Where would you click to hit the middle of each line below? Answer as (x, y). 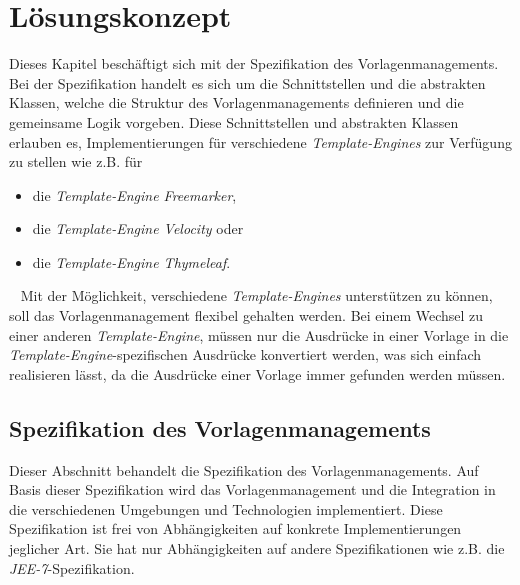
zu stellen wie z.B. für (76, 161)
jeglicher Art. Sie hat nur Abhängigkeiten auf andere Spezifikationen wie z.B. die (257, 548)
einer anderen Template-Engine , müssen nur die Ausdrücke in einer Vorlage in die (259, 334)
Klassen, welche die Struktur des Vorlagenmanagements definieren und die (236, 102)
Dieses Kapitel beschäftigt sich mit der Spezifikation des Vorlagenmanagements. (254, 63)
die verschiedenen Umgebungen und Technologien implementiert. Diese (226, 508)
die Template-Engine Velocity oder (138, 228)
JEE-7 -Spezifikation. (72, 567)
